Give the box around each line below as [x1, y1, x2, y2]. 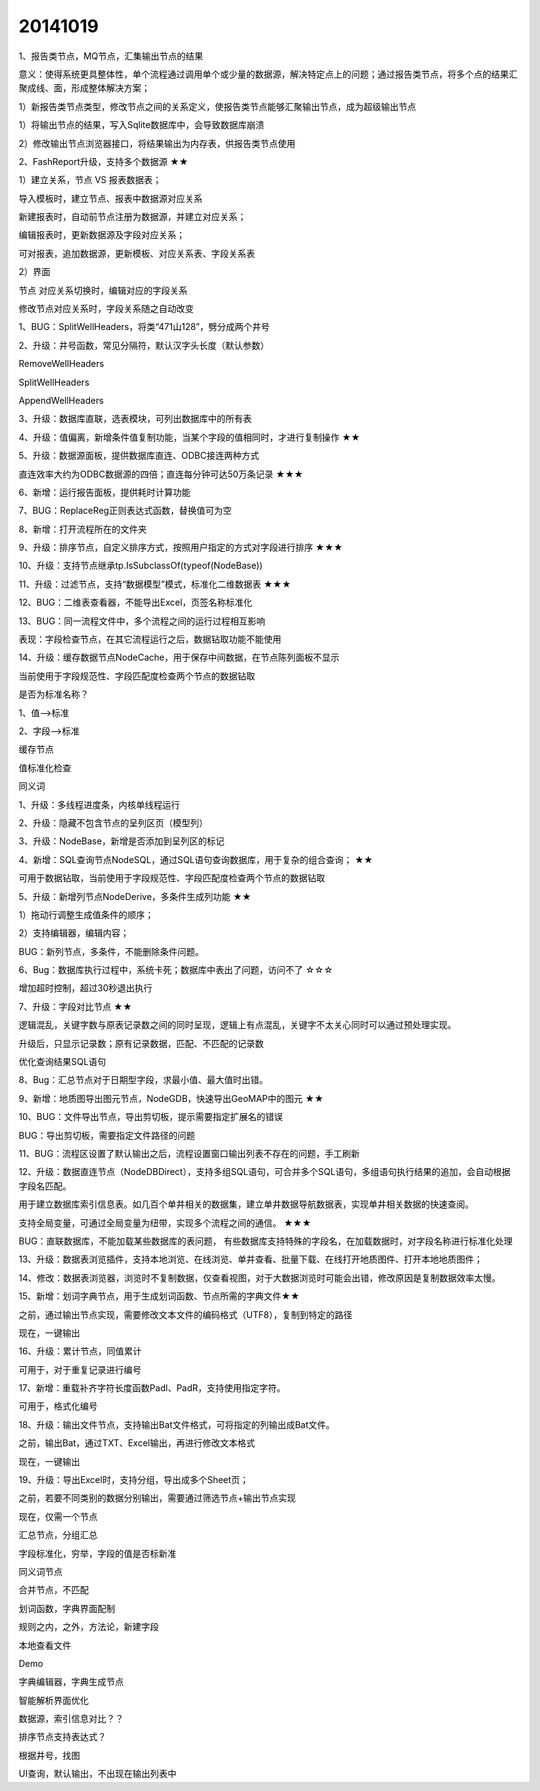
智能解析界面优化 [18, 1694, 89, 1706]
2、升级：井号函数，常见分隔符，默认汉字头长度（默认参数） [18, 339, 270, 351]
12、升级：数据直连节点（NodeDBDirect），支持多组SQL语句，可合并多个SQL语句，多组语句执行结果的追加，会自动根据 [18, 1166, 511, 1178]
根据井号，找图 [18, 1749, 80, 1761]
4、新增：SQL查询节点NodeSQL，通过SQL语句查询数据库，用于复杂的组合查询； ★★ [18, 853, 374, 865]
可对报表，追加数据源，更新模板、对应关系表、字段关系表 [18, 247, 255, 259]
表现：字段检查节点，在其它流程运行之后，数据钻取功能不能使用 [18, 633, 282, 645]
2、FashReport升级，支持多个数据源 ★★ [18, 155, 189, 167]
